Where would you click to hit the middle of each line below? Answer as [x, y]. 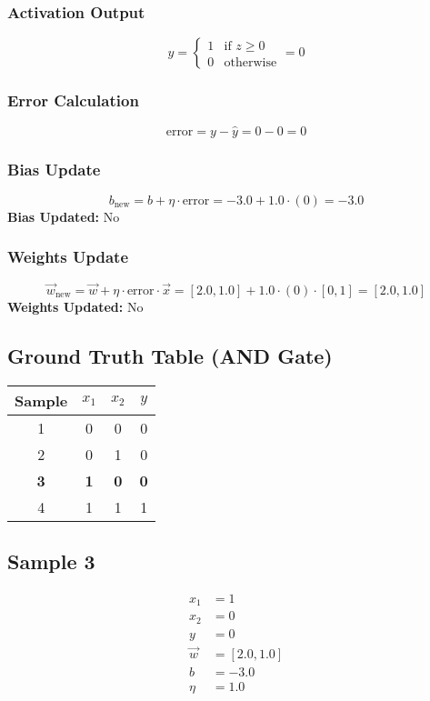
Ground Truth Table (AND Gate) [170, 355]
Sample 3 [51, 561]
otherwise [250, 62]
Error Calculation [73, 100]
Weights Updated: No [75, 306]
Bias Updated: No [64, 216]
